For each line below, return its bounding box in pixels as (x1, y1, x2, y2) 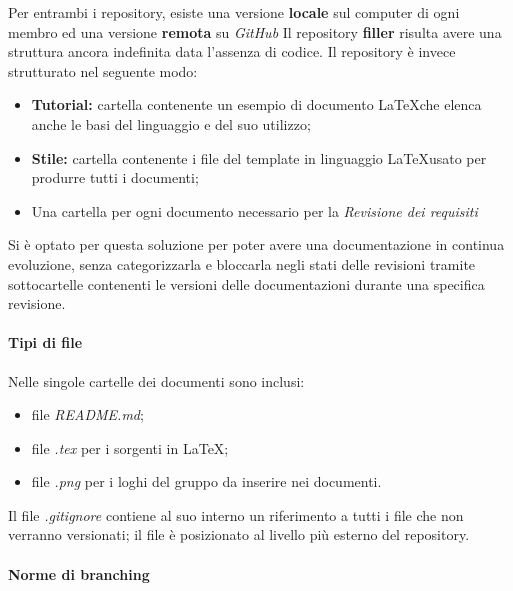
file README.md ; (31, 404, 144, 425)
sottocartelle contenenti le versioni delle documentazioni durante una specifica (8, 273, 485, 294)
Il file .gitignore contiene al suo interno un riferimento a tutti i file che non (8, 504, 464, 525)
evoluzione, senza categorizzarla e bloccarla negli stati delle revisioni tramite (8, 253, 476, 274)
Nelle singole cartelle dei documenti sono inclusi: (8, 370, 305, 391)
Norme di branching (8, 563, 150, 584)
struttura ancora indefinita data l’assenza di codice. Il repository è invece (8, 41, 456, 62)
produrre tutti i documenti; (31, 167, 199, 188)
